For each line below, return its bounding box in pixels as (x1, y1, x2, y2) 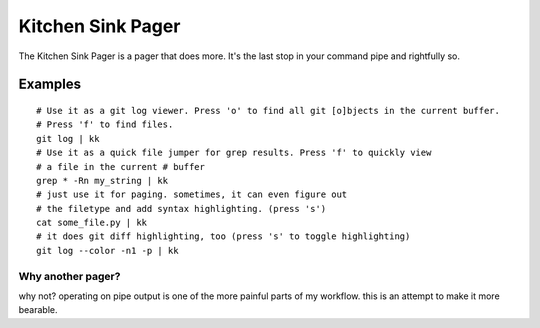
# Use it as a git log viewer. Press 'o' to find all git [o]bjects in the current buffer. (36, 105, 500, 116)
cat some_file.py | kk (36, 217, 148, 229)
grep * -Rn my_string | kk (36, 175, 169, 186)
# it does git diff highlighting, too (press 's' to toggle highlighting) (36, 231, 411, 242)
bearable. (18, 304, 59, 316)
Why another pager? (18, 269, 121, 283)
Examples (18, 76, 82, 93)
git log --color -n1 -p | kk (36, 245, 179, 256)
